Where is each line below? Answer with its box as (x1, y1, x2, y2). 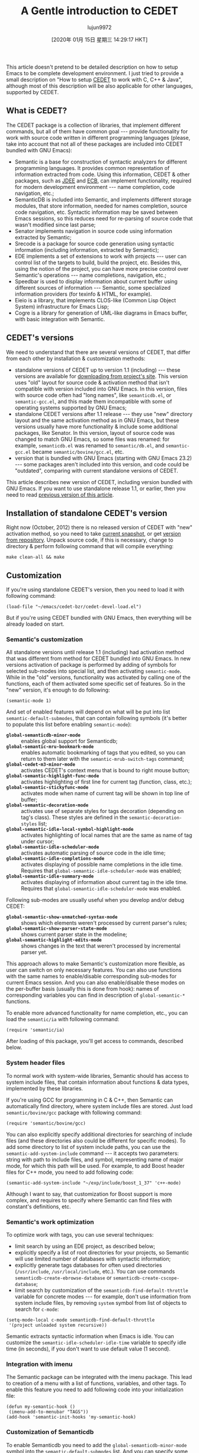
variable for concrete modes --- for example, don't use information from (14, 1293, 191, 1300)
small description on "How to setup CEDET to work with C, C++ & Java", (6, 76, 182, 83)
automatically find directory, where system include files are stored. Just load (6, 1102, 193, 1109)
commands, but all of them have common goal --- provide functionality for (6, 127, 188, 135)
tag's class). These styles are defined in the (21, 814, 128, 821)
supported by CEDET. (6, 88, 59, 95)
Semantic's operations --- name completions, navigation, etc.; (14, 271, 167, 279)
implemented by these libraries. (6, 1084, 84, 1092)
